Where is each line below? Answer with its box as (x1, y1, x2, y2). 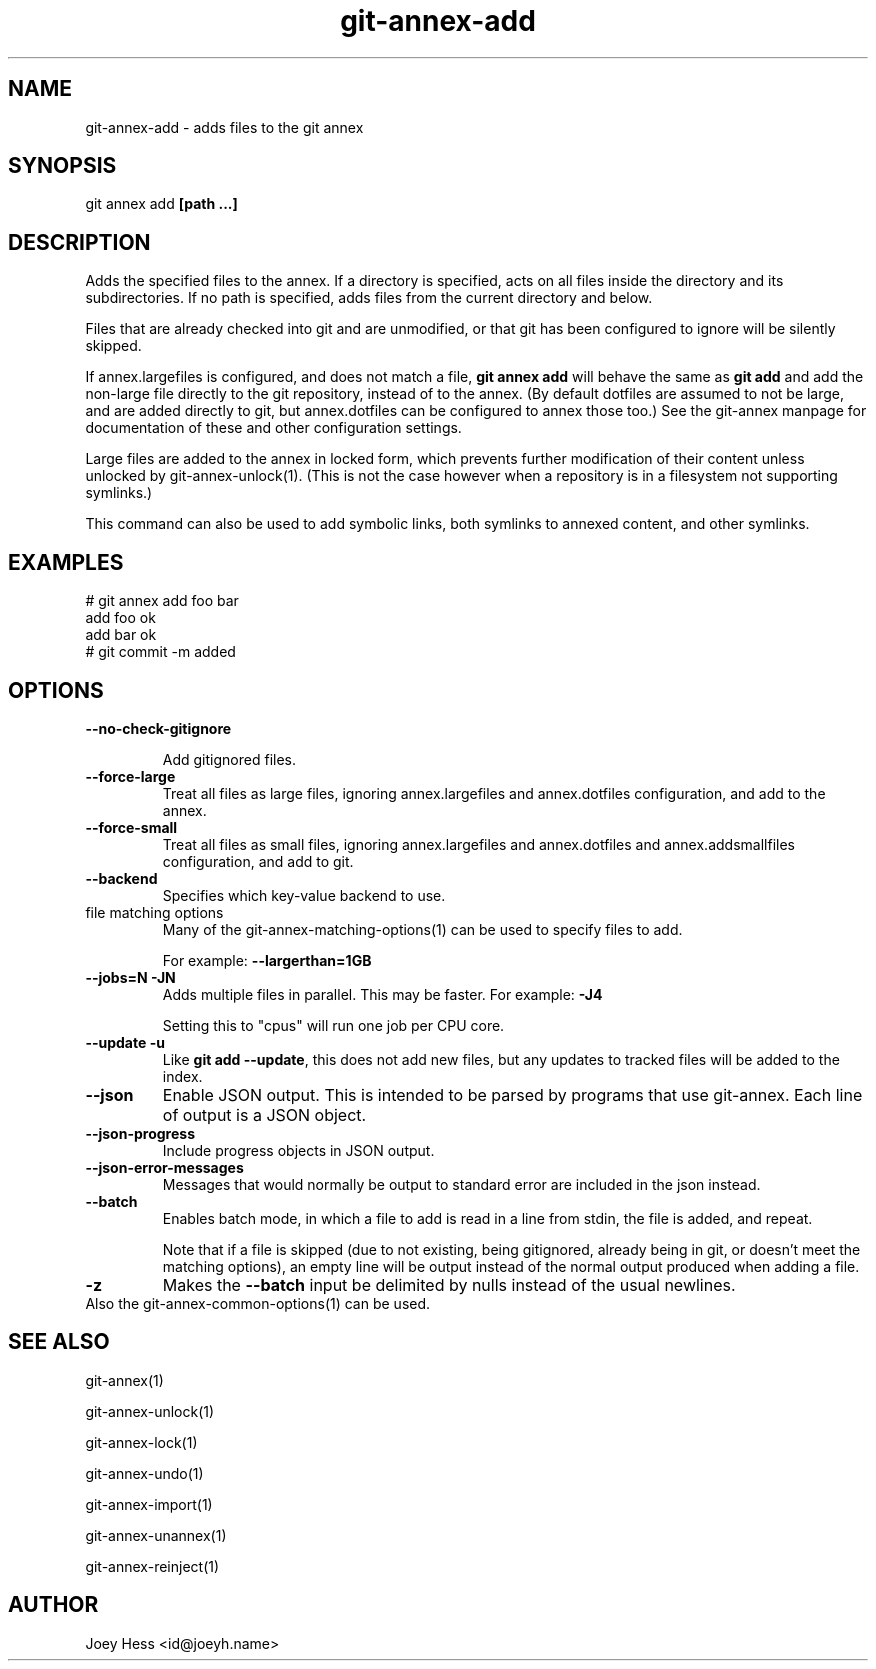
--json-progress (85, 1124, 195, 1142)
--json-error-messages (85, 1158, 244, 1176)
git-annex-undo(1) (85, 1464, 204, 1482)
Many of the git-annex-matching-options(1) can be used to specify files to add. (162, 920, 683, 938)
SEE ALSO (8, 1329, 110, 1355)
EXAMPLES (8, 549, 124, 575)
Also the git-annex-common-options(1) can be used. (85, 1294, 431, 1312)
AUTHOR (8, 1592, 99, 1618)
